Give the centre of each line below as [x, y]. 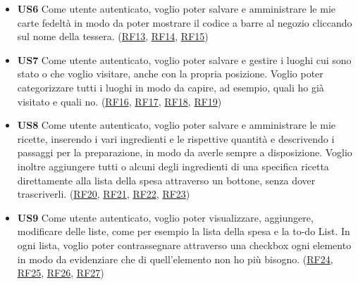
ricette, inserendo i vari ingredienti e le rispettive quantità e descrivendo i [176, 138]
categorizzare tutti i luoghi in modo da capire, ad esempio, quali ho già [171, 87]
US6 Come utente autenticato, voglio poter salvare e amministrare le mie [176, 8]
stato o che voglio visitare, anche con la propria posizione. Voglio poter [170, 74]
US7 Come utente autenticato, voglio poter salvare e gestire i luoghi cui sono [184, 59]
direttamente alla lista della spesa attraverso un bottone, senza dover [166, 180]
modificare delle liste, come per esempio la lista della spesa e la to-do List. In [184, 231]
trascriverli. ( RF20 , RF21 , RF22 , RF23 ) [104, 194]
